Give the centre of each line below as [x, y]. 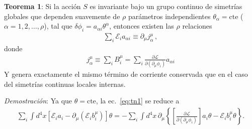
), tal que [58, 26]
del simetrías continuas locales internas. [65, 84]
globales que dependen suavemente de [62, 16]
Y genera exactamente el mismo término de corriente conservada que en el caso [126, 74]
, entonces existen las [142, 26]
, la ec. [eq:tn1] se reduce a [138, 101]
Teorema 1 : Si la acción [43, 6]
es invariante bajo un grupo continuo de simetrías [166, 6]
